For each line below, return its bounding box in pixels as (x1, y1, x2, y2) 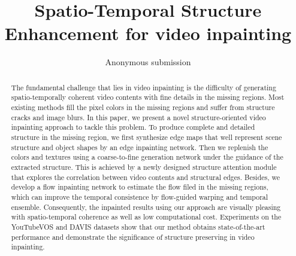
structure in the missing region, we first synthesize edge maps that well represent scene (11, 132, 282, 142)
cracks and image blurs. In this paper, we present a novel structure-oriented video (11, 112, 266, 122)
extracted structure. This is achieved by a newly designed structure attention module (11, 161, 277, 172)
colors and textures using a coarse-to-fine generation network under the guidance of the (11, 152, 283, 162)
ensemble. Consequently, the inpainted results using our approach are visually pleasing (11, 202, 281, 212)
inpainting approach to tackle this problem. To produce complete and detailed (11, 122, 255, 132)
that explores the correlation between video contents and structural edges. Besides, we (11, 172, 280, 182)
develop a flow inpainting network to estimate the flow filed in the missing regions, (11, 182, 268, 192)
